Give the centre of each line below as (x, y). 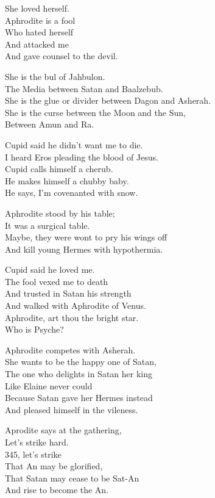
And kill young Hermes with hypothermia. (84, 249)
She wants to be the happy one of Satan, (81, 362)
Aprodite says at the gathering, (63, 430)
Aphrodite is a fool (40, 20)
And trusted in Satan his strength (68, 293)
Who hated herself (39, 32)
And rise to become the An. (57, 490)
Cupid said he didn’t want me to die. (74, 144)
